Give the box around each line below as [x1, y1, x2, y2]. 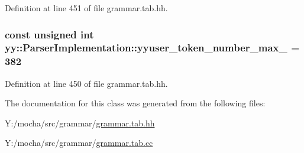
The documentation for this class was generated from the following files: [5, 97, 266, 109]
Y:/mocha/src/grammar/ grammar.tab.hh [5, 116, 155, 129]
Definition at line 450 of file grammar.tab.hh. [5, 77, 168, 89]
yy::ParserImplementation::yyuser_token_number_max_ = [5, 40, 300, 55]
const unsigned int [5, 27, 94, 41]
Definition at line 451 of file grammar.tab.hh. [5, 2, 168, 14]
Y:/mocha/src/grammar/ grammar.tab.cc [5, 136, 153, 149]
